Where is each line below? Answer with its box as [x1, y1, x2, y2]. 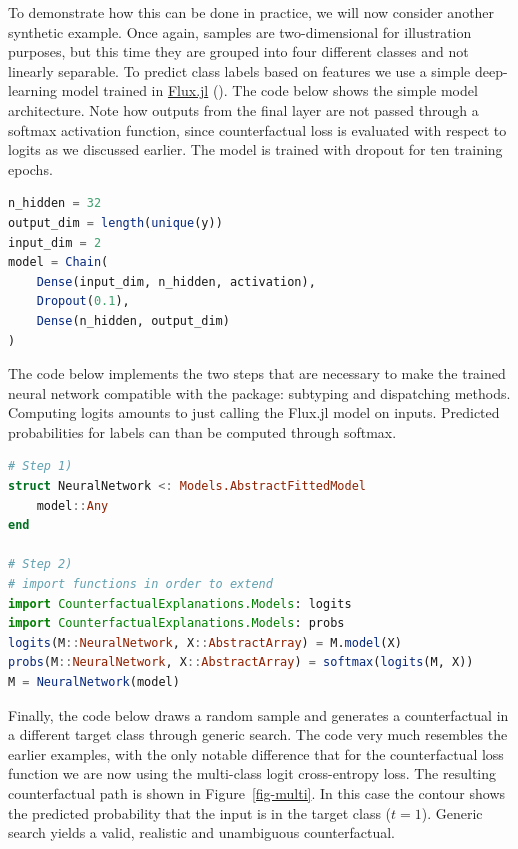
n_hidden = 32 [8, 196, 102, 211]
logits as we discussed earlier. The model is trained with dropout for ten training [8, 139, 503, 160]
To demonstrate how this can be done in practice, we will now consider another [8, 2, 495, 22]
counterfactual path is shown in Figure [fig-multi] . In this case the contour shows [8, 782, 506, 803]
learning [8, 80, 58, 101]
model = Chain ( [8, 255, 109, 270]
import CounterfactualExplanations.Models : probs [8, 616, 345, 631]
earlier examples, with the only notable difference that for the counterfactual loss [8, 743, 504, 764]
